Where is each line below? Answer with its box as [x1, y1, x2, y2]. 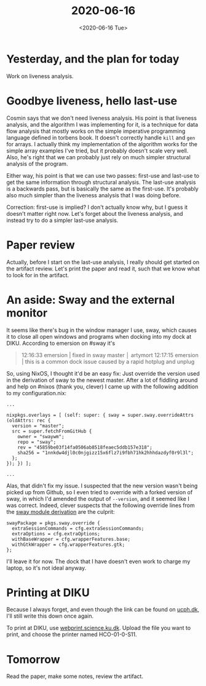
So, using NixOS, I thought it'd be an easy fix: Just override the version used [6, 369, 200, 377]
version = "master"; [12, 422, 65, 429]
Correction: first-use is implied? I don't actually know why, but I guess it [6, 203, 188, 211]
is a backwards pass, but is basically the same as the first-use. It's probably [6, 185, 199, 192]
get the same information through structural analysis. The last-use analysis [6, 178, 196, 186]
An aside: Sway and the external [6, 293, 175, 307]
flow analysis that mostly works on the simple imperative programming [6, 127, 186, 135]
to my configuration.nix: [6, 389, 66, 396]
